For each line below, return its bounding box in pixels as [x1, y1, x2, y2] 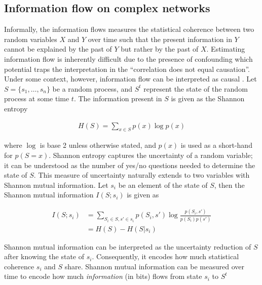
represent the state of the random [143, 83, 248, 94]
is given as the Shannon [171, 93, 245, 104]
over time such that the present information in [88, 33, 232, 44]
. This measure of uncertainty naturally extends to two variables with [33, 170, 250, 180]
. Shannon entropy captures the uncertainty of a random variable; [49, 149, 253, 160]
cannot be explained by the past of [4, 44, 112, 54]
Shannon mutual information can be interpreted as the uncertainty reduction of [4, 241, 251, 252]
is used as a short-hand [180, 140, 252, 150]
